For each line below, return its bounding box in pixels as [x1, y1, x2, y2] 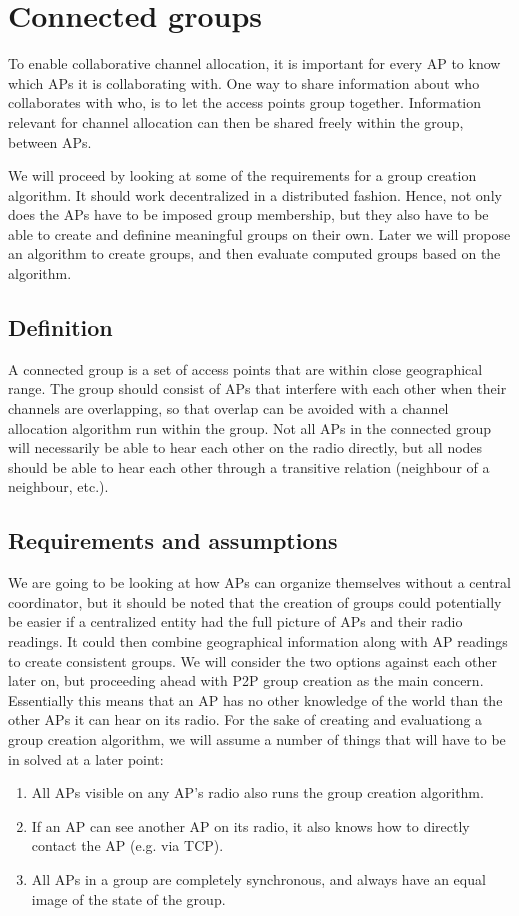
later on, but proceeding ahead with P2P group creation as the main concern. [8, 670, 484, 691]
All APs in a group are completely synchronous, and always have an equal [31, 868, 486, 889]
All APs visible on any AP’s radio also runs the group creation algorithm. [31, 782, 484, 803]
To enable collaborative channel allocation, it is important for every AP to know [8, 53, 501, 74]
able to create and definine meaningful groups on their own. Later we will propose [8, 223, 511, 244]
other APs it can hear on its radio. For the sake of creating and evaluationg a [8, 709, 483, 730]
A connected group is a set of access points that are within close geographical [8, 358, 483, 379]
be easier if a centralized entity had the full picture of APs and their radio [8, 611, 463, 632]
